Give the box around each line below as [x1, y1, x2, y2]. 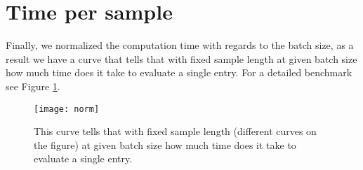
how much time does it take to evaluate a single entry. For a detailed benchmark [6, 65, 352, 80]
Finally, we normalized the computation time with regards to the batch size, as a [6, 38, 354, 52]
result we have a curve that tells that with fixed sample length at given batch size [6, 51, 357, 66]
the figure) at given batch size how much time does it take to [34, 137, 296, 152]
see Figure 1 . [6, 78, 60, 93]
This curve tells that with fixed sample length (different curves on [34, 124, 317, 139]
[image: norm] [34, 104, 100, 114]
